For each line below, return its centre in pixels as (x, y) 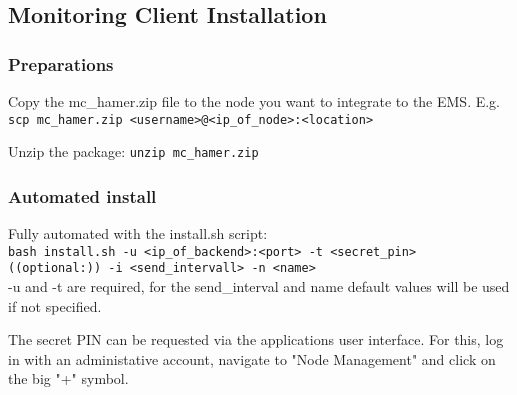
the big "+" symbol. (68, 378)
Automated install (82, 195)
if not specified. (55, 305)
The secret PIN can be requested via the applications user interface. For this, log (256, 339)
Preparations (61, 63)
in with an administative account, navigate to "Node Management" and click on (252, 358)
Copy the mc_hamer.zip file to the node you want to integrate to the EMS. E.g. (254, 101)
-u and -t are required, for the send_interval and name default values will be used (259, 286)
